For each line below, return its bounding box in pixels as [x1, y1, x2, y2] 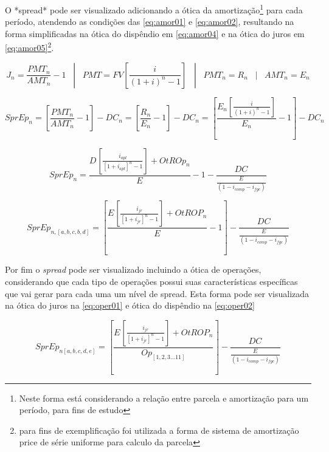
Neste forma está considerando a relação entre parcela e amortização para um [19, 391, 309, 404]
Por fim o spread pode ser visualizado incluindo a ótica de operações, [5, 263, 261, 276]
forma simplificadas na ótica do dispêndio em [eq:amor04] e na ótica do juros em [5, 27, 305, 39]
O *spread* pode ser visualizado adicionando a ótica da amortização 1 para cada [5, 2, 303, 16]
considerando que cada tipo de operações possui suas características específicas [5, 275, 298, 287]
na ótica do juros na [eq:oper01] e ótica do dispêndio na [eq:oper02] [5, 299, 255, 312]
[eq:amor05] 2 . [5, 39, 54, 54]
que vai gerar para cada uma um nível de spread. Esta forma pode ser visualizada [5, 287, 310, 300]
